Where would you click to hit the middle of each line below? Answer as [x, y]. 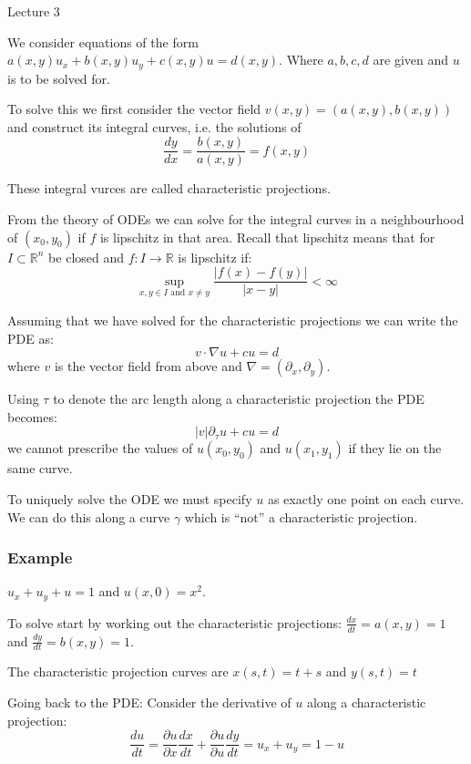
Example [40, 558]
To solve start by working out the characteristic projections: [174, 622]
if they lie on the [395, 448]
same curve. [40, 468]
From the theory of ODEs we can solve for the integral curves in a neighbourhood [236, 219]
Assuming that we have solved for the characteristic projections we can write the [233, 320]
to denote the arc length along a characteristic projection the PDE [239, 399]
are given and [411, 60]
